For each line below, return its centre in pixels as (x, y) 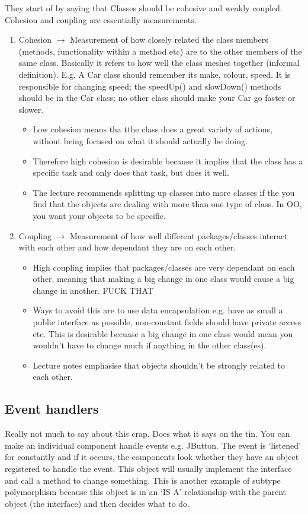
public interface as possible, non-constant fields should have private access (167, 322)
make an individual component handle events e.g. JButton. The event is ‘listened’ (153, 445)
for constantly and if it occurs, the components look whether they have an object (152, 457)
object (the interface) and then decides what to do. (97, 503)
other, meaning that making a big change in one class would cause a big (163, 279)
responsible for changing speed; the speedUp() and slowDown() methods (150, 86)
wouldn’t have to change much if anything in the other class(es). (150, 345)
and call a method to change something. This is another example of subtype (143, 480)
